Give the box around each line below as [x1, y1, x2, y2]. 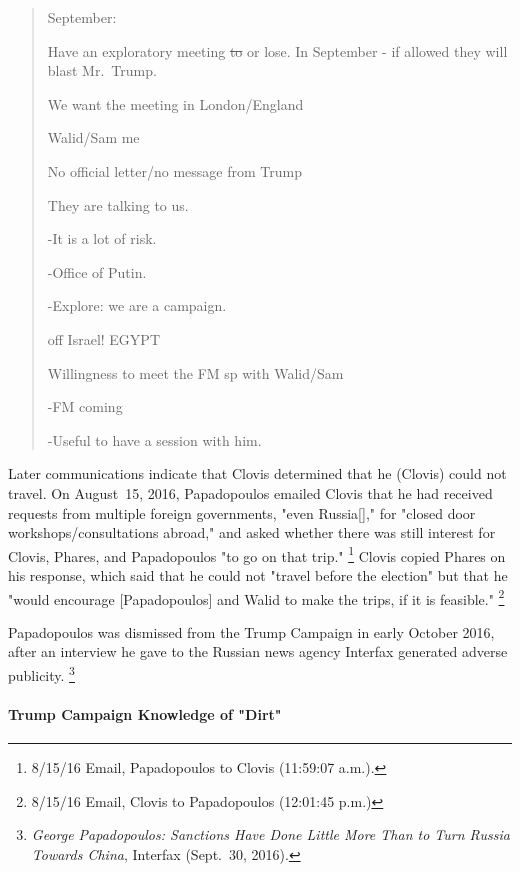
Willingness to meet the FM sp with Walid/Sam [47, 362, 344, 383]
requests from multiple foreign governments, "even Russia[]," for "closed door [8, 502, 476, 523]
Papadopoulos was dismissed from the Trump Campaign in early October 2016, [8, 621, 495, 642]
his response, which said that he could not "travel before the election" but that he [8, 564, 508, 585]
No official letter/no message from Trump [47, 160, 302, 181]
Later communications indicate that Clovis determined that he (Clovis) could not [8, 463, 507, 484]
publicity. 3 [8, 661, 75, 685]
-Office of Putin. [47, 261, 147, 282]
